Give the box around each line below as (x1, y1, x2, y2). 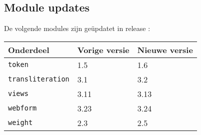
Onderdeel (8, 43, 49, 55)
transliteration (8, 75, 69, 83)
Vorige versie (77, 43, 129, 55)
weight (8, 118, 33, 127)
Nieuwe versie (137, 43, 193, 55)
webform (8, 104, 37, 112)
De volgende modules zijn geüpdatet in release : (4, 23, 150, 33)
